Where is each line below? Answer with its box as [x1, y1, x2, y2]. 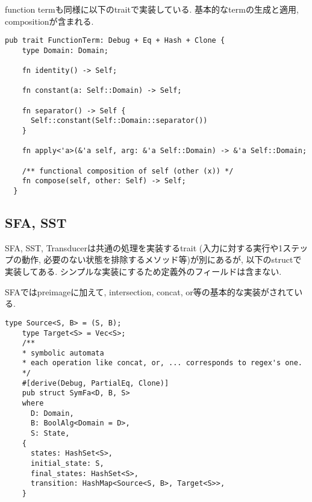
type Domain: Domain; [22, 46, 108, 55]
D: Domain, [30, 409, 74, 418]
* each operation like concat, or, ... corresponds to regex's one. [22, 359, 302, 368]
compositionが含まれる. [5, 14, 94, 27]
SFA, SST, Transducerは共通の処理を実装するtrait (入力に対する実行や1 [5, 241, 283, 254]
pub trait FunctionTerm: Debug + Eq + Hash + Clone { [5, 36, 225, 45]
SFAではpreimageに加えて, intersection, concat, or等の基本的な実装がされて [5, 285, 295, 298]
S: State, [30, 429, 70, 438]
